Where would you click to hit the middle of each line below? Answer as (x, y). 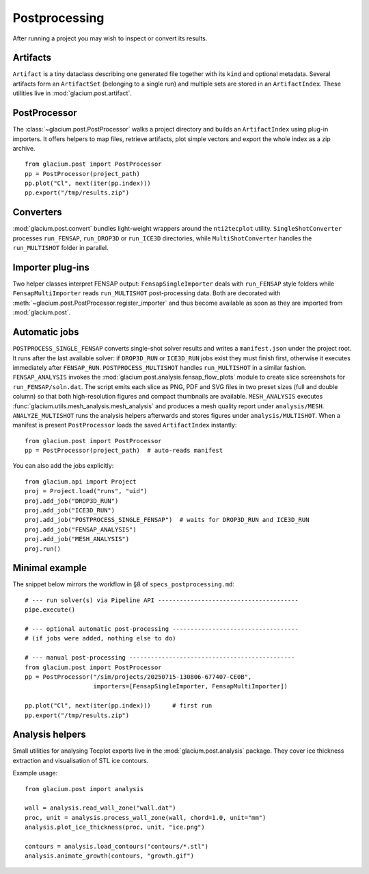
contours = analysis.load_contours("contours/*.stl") (117, 846)
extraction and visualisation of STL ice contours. (81, 760)
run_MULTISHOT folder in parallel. (60, 248)
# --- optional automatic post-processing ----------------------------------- (162, 629)
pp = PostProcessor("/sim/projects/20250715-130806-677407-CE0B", (138, 677)
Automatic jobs (46, 332)
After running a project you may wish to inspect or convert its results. (110, 38)
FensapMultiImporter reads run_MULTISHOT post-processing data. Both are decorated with (147, 293)
